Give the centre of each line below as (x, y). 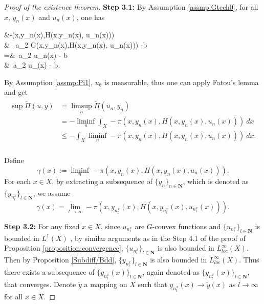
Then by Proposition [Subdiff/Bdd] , (60, 259)
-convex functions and (186, 226)
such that (152, 284)
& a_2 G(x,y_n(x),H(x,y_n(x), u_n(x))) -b (76, 44)
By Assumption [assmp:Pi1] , (49, 82)
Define (14, 160)
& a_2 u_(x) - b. (32, 65)
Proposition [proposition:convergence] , (64, 248)
